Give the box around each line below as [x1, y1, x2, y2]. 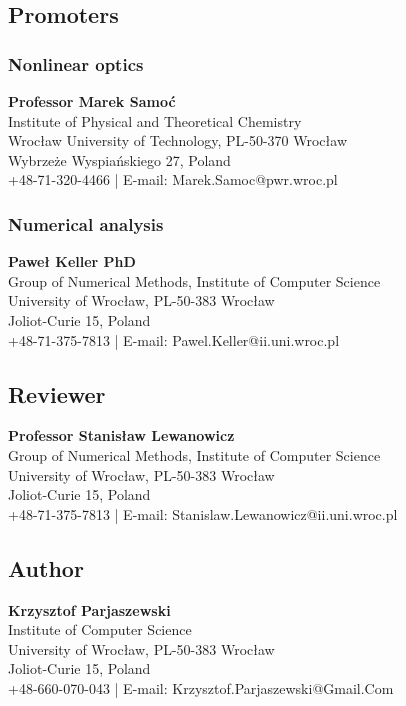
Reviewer [8, 378, 106, 409]
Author [8, 552, 84, 583]
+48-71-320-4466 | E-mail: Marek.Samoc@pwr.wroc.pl [8, 169, 338, 190]
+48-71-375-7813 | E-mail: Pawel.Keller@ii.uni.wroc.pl [8, 329, 340, 350]
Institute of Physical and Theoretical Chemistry [8, 110, 302, 131]
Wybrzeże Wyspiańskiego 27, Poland [8, 149, 231, 170]
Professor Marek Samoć [8, 91, 176, 111]
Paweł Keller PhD [8, 251, 136, 272]
